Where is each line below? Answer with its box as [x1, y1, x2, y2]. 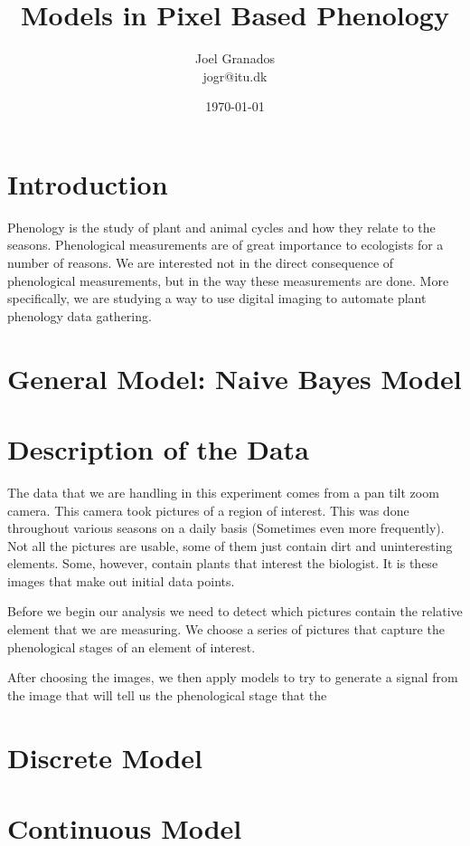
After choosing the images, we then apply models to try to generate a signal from [7, 668, 458, 687]
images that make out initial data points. [7, 571, 235, 590]
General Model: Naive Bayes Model [7, 359, 462, 396]
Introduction [7, 165, 168, 202]
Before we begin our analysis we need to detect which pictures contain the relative [7, 602, 463, 621]
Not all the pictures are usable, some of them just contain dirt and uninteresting [7, 536, 453, 555]
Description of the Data [7, 430, 309, 467]
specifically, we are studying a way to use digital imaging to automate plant [7, 289, 427, 308]
